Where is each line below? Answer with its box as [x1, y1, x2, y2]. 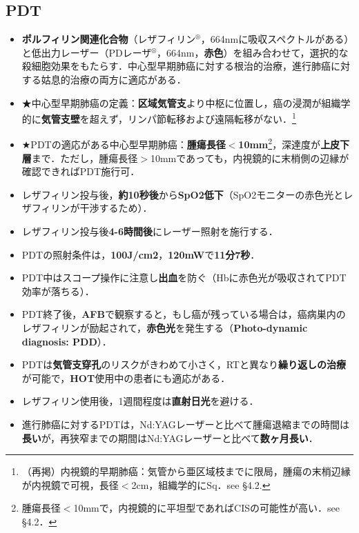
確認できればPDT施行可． [21, 164, 140, 179]
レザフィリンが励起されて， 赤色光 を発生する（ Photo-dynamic [21, 321, 308, 335]
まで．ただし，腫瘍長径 [31, 150, 138, 165]
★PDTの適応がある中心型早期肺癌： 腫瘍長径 [21, 137, 226, 152]
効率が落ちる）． [21, 283, 95, 298]
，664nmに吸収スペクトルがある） [200, 32, 349, 46]
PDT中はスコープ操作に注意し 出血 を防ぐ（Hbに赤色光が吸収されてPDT [21, 270, 347, 285]
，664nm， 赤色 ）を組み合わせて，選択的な [156, 45, 349, 59]
